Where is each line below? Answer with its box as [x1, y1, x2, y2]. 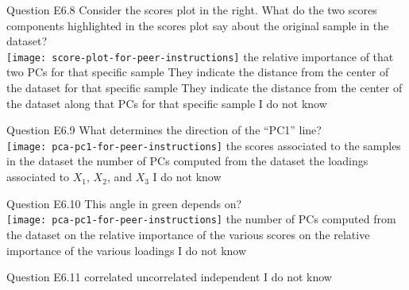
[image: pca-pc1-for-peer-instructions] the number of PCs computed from [6, 211, 396, 227]
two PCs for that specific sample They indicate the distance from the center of [6, 64, 389, 80]
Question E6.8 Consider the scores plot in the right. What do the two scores [6, 2, 377, 17]
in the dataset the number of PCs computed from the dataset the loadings [6, 153, 368, 169]
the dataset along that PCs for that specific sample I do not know [6, 95, 327, 111]
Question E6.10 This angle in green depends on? [6, 195, 242, 211]
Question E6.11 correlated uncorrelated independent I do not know [6, 269, 332, 285]
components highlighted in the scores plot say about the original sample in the [6, 17, 389, 33]
